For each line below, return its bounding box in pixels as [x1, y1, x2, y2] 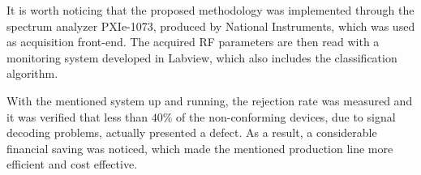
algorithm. [6, 65, 58, 82]
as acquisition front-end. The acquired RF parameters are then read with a [6, 33, 380, 50]
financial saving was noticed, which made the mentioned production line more [6, 139, 393, 156]
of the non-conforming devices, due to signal [176, 108, 396, 125]
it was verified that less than [6, 108, 148, 125]
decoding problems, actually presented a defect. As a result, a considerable [6, 124, 377, 141]
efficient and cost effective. [6, 156, 138, 173]
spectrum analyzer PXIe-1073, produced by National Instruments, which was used [6, 17, 415, 34]
